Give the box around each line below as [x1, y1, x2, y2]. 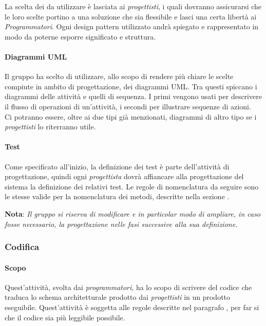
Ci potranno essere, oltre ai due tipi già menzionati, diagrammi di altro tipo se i [5, 111, 257, 122]
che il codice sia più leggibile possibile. [5, 312, 125, 322]
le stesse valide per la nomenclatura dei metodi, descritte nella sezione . [5, 191, 230, 202]
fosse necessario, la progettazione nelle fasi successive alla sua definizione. [5, 218, 238, 229]
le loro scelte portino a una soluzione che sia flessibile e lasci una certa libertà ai [5, 11, 257, 22]
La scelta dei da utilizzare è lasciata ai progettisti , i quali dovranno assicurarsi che [5, 1, 262, 11]
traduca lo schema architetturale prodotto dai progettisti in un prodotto [5, 292, 231, 302]
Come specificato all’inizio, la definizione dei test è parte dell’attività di [5, 161, 230, 171]
